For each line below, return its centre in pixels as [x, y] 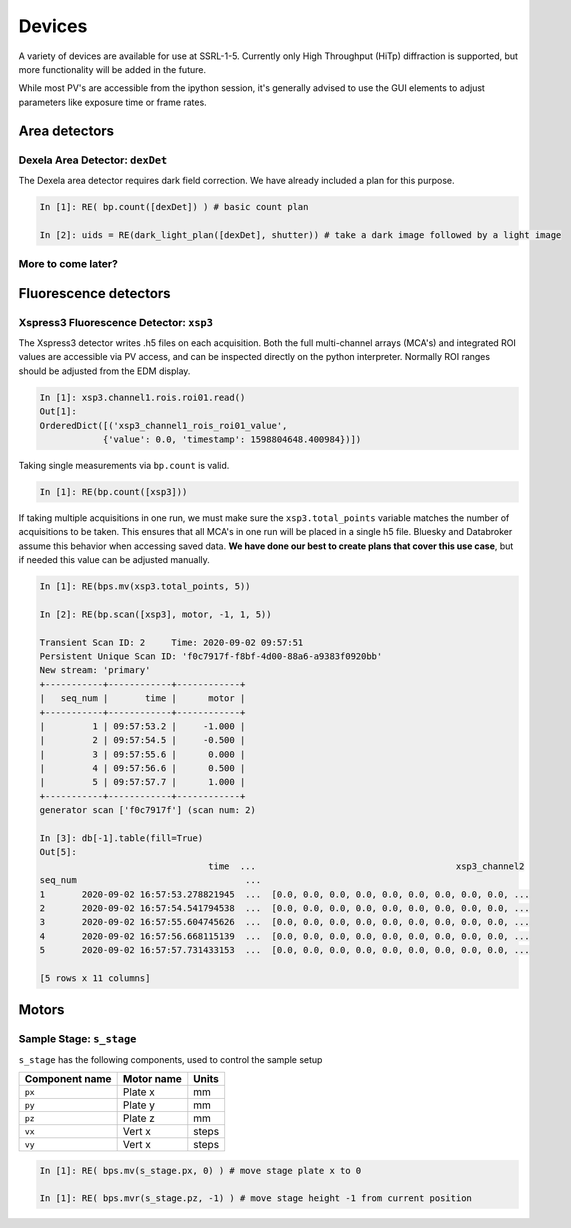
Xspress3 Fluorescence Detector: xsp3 [116, 322]
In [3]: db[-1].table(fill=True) [121, 838]
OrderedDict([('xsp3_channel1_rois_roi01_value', [163, 425]
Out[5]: [58, 852]
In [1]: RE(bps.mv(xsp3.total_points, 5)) [145, 586]
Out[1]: [58, 411]
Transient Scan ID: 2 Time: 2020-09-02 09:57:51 [171, 642]
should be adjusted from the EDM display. [104, 371]
